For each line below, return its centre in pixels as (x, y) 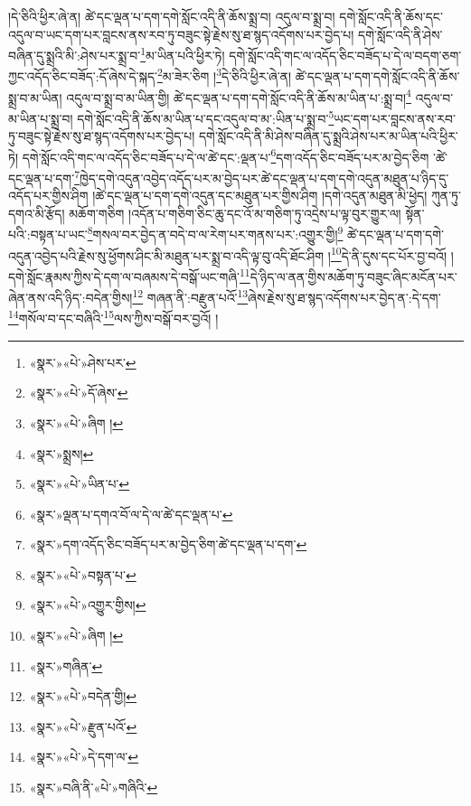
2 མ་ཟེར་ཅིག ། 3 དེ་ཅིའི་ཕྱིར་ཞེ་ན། (225, 75)
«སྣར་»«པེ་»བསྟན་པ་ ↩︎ (83, 574)
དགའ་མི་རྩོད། (37, 213)
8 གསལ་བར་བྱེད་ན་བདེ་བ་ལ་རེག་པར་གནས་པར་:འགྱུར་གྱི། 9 (215, 233)
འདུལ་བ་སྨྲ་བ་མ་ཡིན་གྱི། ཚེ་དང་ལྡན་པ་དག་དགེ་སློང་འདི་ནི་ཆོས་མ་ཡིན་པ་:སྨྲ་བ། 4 (239, 96)
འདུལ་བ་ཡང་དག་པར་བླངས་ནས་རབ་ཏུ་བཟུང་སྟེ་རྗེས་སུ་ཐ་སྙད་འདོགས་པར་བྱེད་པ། (181, 34)
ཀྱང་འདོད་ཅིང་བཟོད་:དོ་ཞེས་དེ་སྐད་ (83, 76)
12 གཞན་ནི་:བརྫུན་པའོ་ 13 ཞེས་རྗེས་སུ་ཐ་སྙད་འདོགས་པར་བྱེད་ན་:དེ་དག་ (287, 296)
